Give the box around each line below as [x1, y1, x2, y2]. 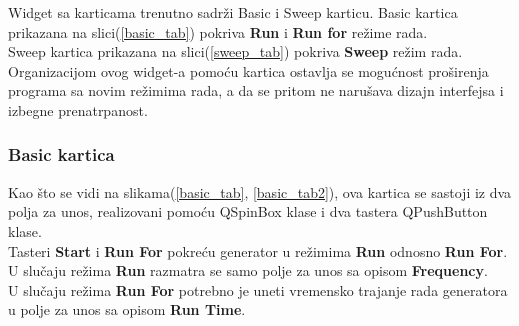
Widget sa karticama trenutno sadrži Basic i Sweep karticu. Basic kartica [8, 2, 458, 22]
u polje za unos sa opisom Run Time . [8, 299, 246, 320]
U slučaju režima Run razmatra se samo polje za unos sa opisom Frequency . [8, 260, 488, 281]
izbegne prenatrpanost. [8, 99, 148, 120]
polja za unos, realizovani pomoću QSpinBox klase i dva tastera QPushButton [8, 201, 488, 222]
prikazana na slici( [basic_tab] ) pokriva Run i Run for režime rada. [8, 21, 428, 42]
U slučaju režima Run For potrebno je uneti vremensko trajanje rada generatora [8, 279, 508, 300]
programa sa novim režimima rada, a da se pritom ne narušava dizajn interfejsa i [8, 80, 504, 101]
